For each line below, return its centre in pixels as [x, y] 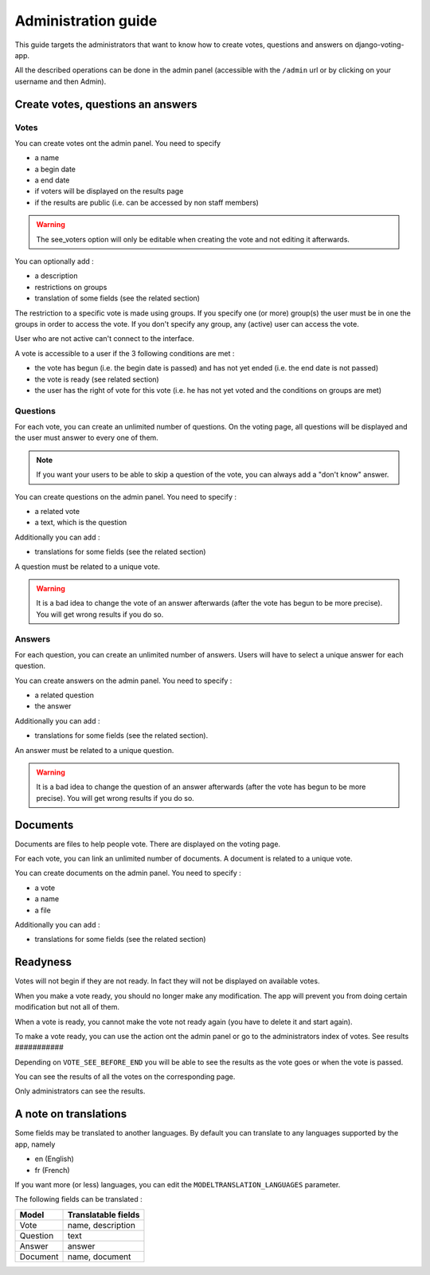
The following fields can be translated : [78, 1199]
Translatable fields [104, 1214]
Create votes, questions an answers [106, 104]
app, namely [35, 1144]
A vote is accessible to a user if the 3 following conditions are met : [125, 353]
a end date [52, 180]
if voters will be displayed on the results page [109, 191]
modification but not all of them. [67, 1007]
